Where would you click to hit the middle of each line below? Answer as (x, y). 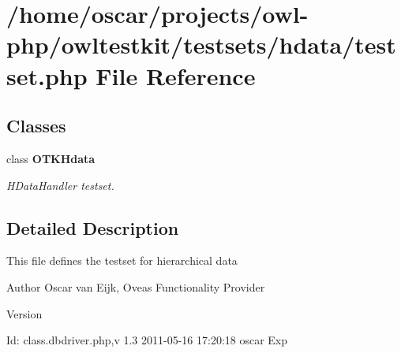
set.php (47, 75)
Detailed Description (93, 227)
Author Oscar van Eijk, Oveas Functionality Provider (136, 286)
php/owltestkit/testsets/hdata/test (201, 45)
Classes (36, 126)
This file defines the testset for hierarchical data (122, 260)
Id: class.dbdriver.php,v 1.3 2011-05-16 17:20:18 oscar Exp (147, 340)
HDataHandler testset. (60, 185)
